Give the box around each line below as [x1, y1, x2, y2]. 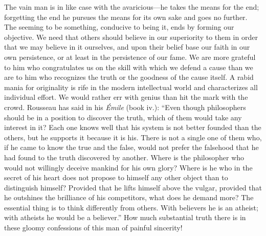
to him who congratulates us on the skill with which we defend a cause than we [4, 61, 253, 72]
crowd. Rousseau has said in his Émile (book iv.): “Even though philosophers [4, 101, 246, 112]
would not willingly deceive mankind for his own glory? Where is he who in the [4, 162, 253, 173]
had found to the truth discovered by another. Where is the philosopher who [4, 152, 245, 162]
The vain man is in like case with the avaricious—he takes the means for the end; [4, 2, 259, 12]
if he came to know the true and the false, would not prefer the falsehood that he [4, 142, 259, 153]
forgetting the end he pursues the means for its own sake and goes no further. [4, 11, 248, 22]
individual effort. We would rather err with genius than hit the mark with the [4, 92, 248, 102]
